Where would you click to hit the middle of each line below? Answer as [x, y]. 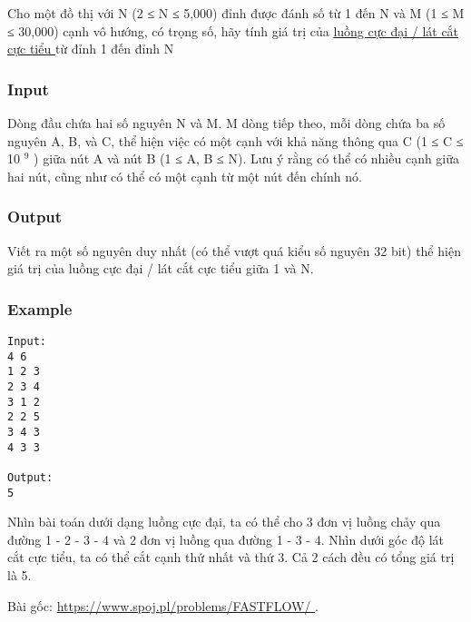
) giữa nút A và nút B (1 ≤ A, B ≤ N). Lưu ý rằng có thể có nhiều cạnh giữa [247, 158]
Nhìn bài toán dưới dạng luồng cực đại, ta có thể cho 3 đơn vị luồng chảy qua [224, 522]
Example [40, 308]
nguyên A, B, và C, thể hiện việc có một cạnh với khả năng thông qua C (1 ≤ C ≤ [235, 140]
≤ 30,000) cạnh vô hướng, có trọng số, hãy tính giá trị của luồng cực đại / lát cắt [233, 30]
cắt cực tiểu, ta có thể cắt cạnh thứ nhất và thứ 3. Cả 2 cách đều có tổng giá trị [231, 557]
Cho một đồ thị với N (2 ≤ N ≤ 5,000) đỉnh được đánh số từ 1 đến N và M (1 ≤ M [236, 13]
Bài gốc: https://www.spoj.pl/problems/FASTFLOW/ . [163, 605]
